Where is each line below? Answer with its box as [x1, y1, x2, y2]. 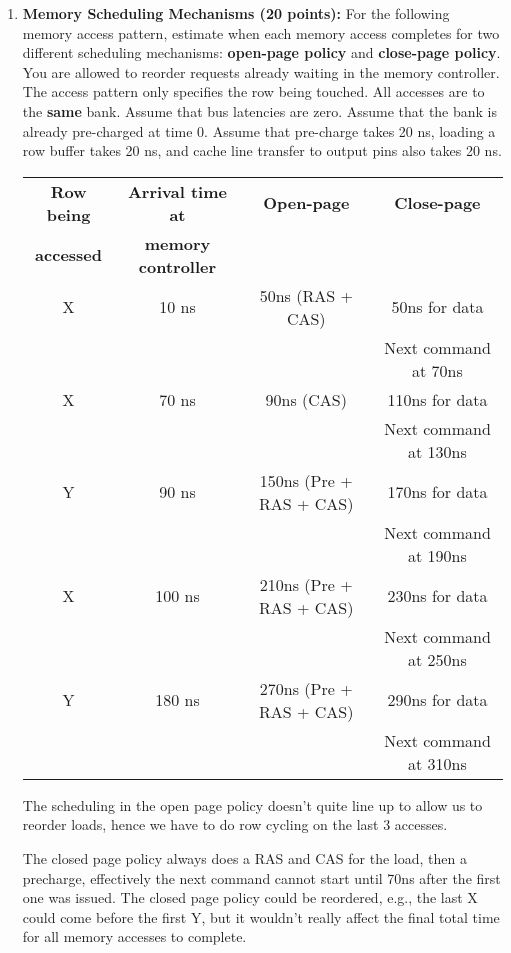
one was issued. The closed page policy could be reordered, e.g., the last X [22, 887, 478, 908]
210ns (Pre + [259, 572, 353, 596]
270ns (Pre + [259, 676, 353, 700]
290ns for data [387, 688, 488, 712]
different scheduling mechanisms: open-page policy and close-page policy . [22, 42, 501, 63]
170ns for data [387, 480, 488, 504]
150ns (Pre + [259, 468, 353, 492]
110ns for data [387, 387, 488, 411]
